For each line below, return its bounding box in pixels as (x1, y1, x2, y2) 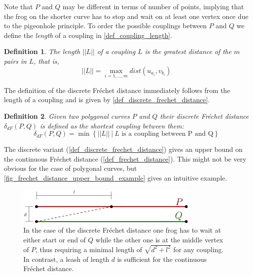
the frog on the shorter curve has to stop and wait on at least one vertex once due (4, 11, 249, 21)
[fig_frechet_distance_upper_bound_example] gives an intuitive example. (4, 172, 227, 183)
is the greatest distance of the (145, 46, 232, 56)
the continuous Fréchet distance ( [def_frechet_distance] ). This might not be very (4, 153, 247, 164)
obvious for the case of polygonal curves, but (4, 163, 137, 173)
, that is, (34, 55, 59, 66)
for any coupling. (173, 244, 224, 254)
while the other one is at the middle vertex (95, 235, 223, 245)
